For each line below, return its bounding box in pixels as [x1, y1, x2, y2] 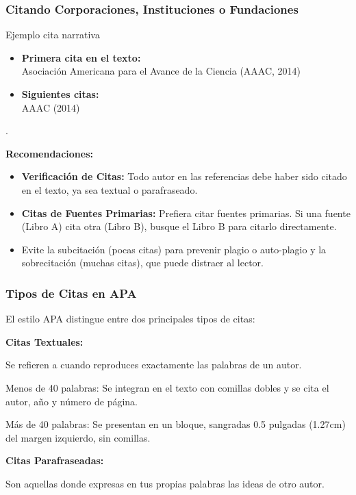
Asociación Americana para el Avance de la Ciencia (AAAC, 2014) [21, 64, 301, 78]
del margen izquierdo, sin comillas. [5, 430, 151, 444]
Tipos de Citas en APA [5, 284, 137, 301]
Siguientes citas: [21, 87, 99, 101]
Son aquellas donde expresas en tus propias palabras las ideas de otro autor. [5, 476, 325, 490]
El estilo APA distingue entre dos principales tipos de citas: [5, 312, 255, 326]
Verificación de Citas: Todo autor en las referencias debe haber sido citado [21, 169, 347, 183]
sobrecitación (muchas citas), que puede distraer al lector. [21, 255, 264, 270]
